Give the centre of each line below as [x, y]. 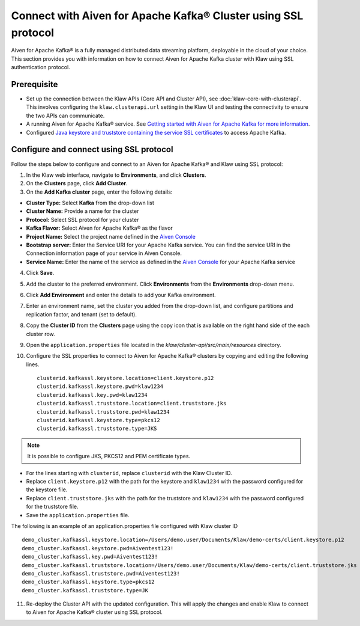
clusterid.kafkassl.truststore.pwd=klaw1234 [103, 412]
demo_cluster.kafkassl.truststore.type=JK [85, 590]
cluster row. [40, 334]
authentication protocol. [40, 67]
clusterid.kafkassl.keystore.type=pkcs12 [98, 420]
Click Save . [40, 273]
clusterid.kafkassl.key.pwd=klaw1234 [92, 395]
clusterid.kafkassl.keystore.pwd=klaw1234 [100, 387]
